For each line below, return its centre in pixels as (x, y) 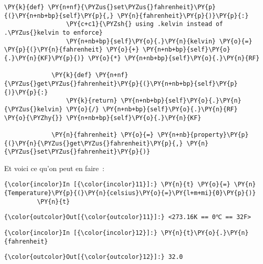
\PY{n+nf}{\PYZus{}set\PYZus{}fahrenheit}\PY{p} (132, 7)
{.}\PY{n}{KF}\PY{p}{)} (44, 58)
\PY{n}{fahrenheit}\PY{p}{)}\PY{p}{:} (183, 16)
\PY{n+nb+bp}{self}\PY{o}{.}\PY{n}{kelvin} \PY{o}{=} (159, 41)
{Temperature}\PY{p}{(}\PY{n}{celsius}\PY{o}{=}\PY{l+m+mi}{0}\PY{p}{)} (130, 193)
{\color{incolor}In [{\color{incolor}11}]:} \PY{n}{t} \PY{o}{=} (117, 185)
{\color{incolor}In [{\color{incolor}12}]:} (81, 233)
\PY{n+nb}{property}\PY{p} (203, 135)
